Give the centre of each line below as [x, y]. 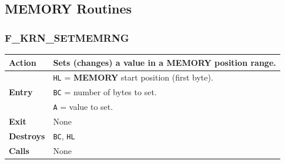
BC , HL [64, 135]
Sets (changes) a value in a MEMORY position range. [165, 62]
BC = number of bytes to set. [105, 92]
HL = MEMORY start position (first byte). [133, 77]
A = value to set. [83, 107]
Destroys [27, 135]
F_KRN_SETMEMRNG [67, 37]
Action [23, 62]
